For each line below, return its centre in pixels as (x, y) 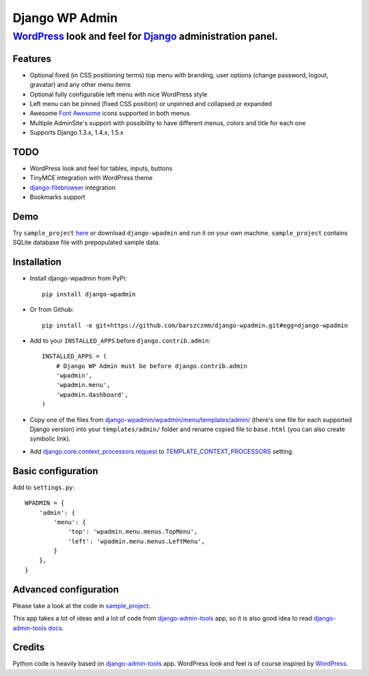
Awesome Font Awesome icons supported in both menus (110, 114)
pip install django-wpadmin (89, 294)
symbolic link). (50, 439)
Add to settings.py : (44, 487)
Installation (37, 262)
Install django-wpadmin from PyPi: (78, 278)
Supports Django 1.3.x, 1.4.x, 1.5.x (77, 133)
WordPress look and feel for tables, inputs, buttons (101, 168)
